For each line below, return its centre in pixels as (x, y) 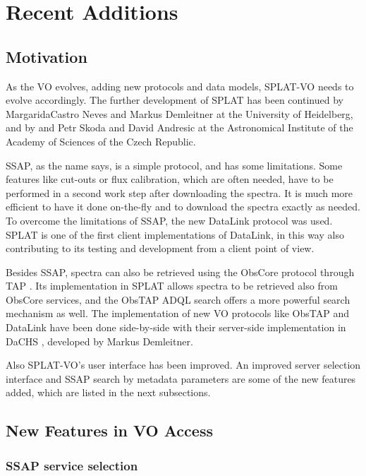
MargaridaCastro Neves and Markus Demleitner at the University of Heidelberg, (179, 113)
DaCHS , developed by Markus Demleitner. (99, 341)
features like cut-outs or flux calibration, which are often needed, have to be (170, 179)
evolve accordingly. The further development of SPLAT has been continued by (175, 100)
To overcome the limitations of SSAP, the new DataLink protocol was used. (169, 220)
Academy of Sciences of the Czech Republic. (101, 141)
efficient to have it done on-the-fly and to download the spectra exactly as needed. (183, 207)
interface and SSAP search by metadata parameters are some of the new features (181, 378)
